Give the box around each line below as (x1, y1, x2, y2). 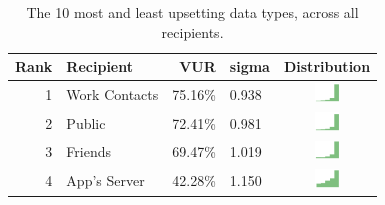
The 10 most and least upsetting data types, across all (26, 2, 359, 22)
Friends (66, 141, 112, 162)
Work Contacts (66, 83, 159, 104)
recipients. (161, 21, 224, 42)
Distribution (283, 56, 371, 77)
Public (66, 112, 106, 133)
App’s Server (66, 170, 145, 191)
